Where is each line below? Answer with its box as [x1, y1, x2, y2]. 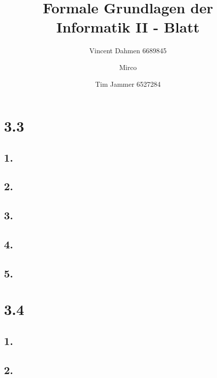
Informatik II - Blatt [56, 17, 200, 37]
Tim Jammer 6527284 [95, 78, 161, 89]
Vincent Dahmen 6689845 [89, 45, 167, 56]
